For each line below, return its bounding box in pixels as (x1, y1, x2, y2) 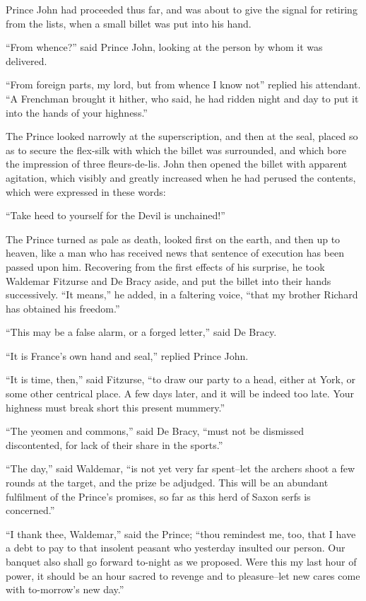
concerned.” (6, 503, 55, 518)
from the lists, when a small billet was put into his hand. (6, 16, 252, 30)
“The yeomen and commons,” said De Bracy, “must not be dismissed (6, 424, 304, 438)
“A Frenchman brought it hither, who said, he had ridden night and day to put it (6, 91, 359, 105)
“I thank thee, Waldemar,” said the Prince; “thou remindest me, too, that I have (6, 526, 356, 541)
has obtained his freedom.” (6, 300, 120, 315)
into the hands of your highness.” (6, 105, 148, 119)
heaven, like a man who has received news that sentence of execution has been (6, 245, 344, 260)
